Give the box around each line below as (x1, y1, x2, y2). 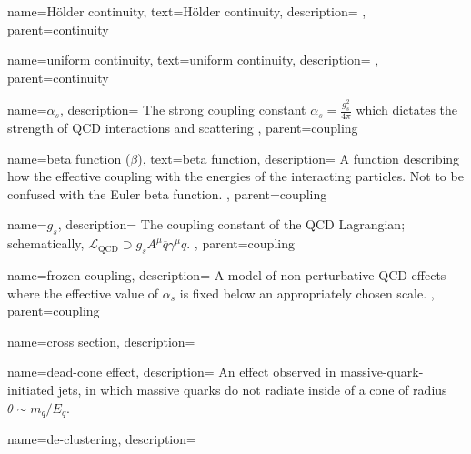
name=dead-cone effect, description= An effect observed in (7, 362, 336, 381)
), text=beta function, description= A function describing (137, 148, 460, 167)
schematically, (7, 234, 85, 253)
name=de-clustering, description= (7, 429, 196, 449)
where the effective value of (7, 283, 159, 302)
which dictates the (356, 100, 458, 119)
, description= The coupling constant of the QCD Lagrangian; (57, 215, 406, 234)
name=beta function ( (7, 148, 131, 167)
